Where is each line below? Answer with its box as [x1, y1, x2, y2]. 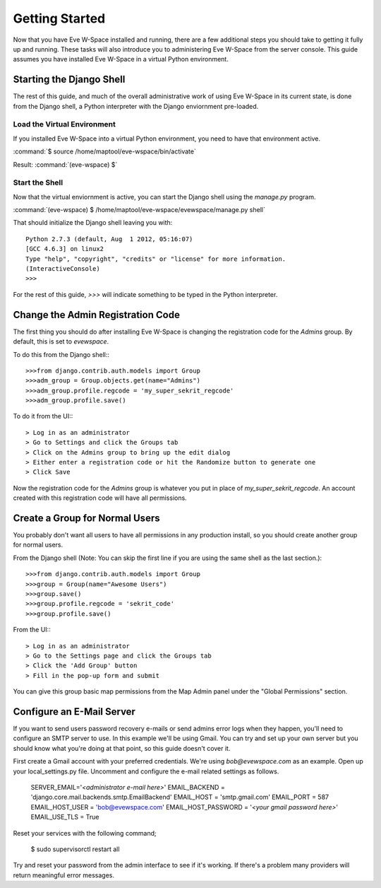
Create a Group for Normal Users [13, 513, 160, 524]
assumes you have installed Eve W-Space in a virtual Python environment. [13, 55, 229, 64]
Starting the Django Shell [13, 74, 126, 86]
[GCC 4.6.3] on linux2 [25, 245, 104, 253]
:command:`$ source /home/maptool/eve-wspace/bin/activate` [13, 147, 197, 156]
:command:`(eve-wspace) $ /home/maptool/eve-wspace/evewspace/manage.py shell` [13, 206, 266, 214]
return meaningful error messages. [13, 870, 115, 880]
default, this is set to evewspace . [13, 337, 109, 346]
